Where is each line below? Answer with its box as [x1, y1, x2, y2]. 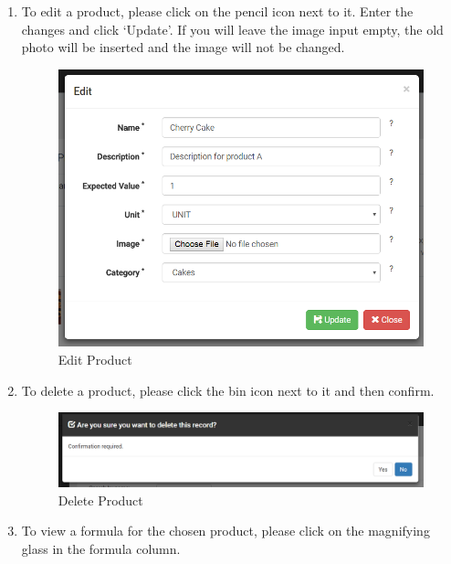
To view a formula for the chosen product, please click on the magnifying [21, 521, 430, 540]
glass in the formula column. [21, 539, 181, 559]
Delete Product [58, 490, 143, 509]
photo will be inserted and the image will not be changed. [21, 37, 345, 57]
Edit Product [58, 350, 132, 369]
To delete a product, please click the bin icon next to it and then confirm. [21, 380, 435, 399]
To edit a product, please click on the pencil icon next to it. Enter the [21, 2, 414, 20]
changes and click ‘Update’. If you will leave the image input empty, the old [21, 19, 444, 38]
